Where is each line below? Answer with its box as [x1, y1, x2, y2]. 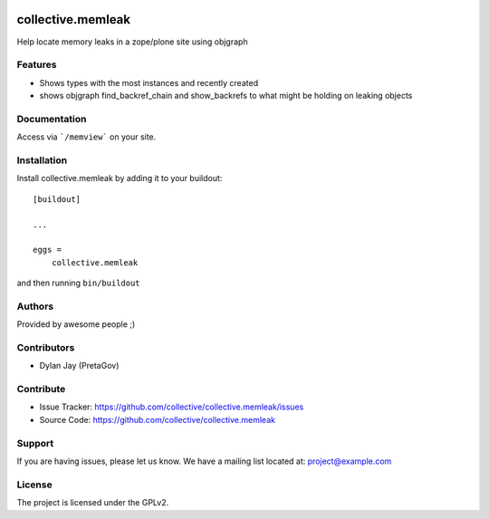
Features [16, 59, 57, 72]
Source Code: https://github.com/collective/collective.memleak [39, 414, 276, 425]
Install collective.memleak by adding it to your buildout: [16, 173, 223, 184]
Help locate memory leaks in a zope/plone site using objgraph [16, 36, 248, 47]
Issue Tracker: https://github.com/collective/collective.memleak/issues [39, 401, 304, 412]
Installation [16, 154, 68, 167]
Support [16, 437, 54, 449]
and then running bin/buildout [16, 277, 140, 289]
